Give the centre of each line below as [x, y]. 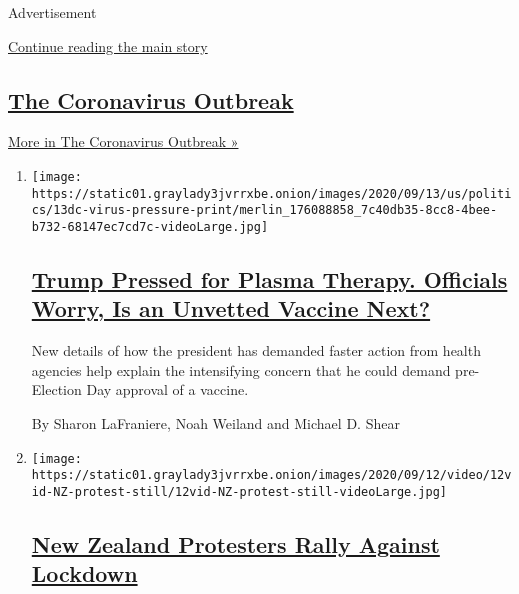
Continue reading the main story [108, 45]
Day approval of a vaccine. [167, 389]
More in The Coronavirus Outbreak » [123, 141]
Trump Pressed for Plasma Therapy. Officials [269, 279]
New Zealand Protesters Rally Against [235, 543]
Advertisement [52, 12]
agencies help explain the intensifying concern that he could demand [241, 369]
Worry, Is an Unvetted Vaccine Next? [231, 308]
